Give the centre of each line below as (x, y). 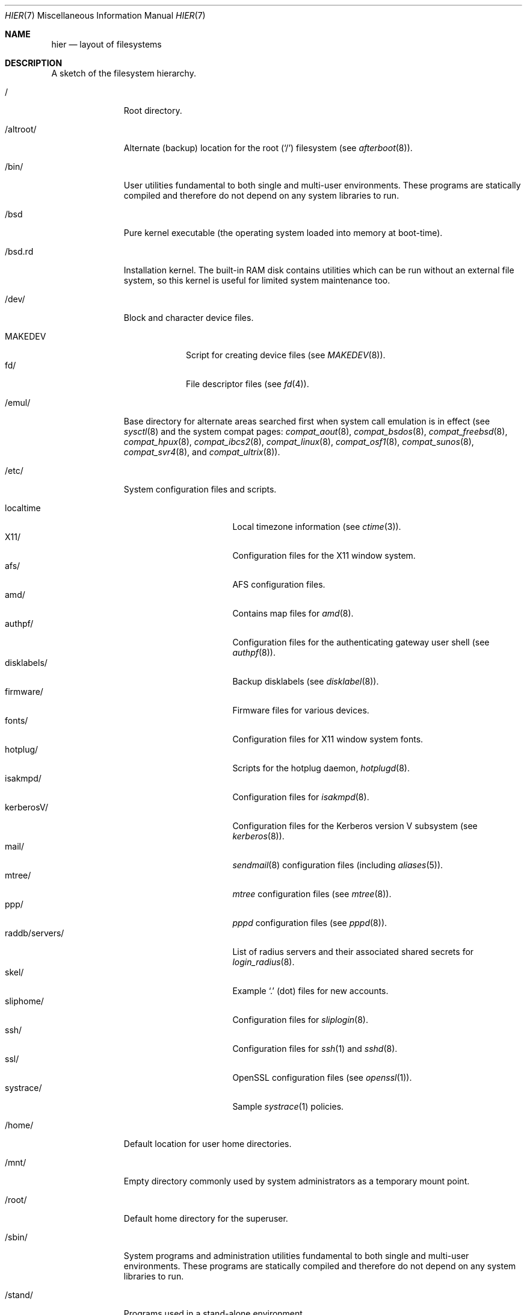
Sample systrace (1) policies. (288, 1106)
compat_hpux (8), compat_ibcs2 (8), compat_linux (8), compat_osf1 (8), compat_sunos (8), (299, 442)
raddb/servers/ (35, 933)
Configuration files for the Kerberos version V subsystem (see (355, 826)
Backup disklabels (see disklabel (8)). (306, 681)
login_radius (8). (263, 962)
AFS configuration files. (279, 584)
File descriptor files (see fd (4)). (248, 384)
